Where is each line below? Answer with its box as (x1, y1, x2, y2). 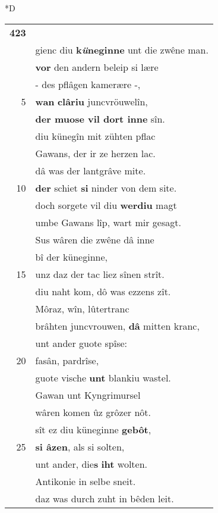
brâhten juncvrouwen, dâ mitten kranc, (35, 318, 200, 333)
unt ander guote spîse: (35, 336, 128, 350)
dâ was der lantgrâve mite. (35, 163, 146, 177)
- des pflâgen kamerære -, (35, 77, 141, 91)
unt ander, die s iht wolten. (35, 456, 148, 471)
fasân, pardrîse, (35, 353, 99, 367)
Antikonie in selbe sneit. (35, 474, 136, 488)
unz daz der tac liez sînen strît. (35, 267, 165, 281)
